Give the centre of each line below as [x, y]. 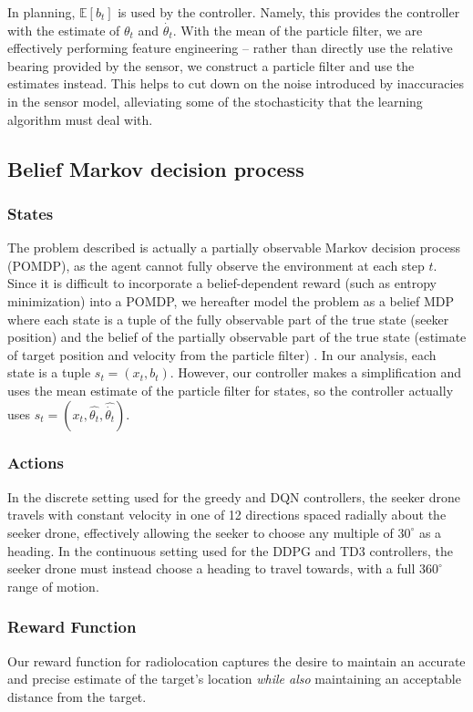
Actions [36, 463]
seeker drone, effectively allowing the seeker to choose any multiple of [201, 532]
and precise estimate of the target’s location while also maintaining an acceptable [234, 679]
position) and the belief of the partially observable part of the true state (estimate [237, 337]
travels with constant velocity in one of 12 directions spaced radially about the [227, 515]
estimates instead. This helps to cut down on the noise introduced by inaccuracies [236, 83]
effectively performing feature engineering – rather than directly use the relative [230, 48]
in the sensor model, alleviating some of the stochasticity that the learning [215, 101]
